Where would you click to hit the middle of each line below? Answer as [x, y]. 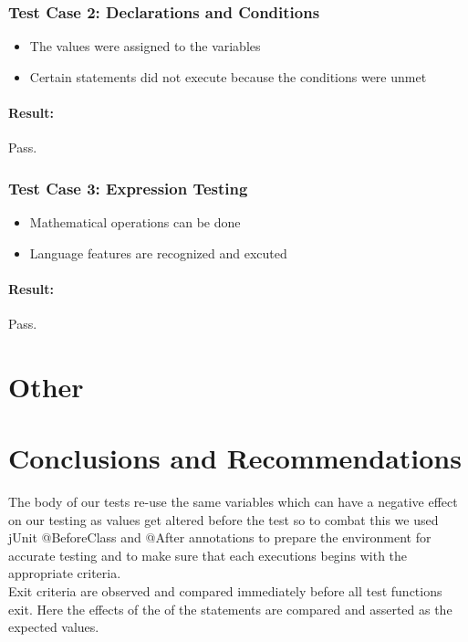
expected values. [54, 627]
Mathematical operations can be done [135, 222]
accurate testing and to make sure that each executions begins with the [208, 555]
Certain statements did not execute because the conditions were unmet [228, 76]
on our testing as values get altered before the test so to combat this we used [224, 519]
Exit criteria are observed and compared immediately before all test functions [225, 591]
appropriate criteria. [65, 573]
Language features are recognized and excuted [158, 253]
